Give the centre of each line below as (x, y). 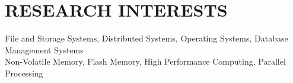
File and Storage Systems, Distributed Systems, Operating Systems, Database (146, 38)
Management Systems (44, 50)
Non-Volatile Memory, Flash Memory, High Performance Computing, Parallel (145, 61)
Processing (24, 73)
